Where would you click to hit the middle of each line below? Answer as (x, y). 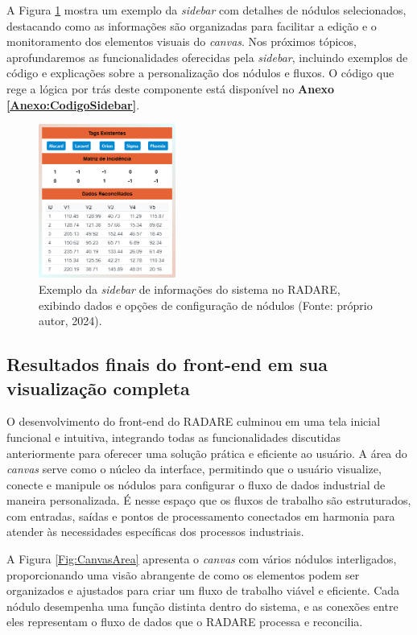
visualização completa (98, 388)
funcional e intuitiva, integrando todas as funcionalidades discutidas (174, 437)
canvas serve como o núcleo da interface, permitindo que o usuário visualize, (194, 469)
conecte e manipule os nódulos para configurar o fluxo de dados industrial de (196, 484)
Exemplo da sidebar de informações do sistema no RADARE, (190, 289)
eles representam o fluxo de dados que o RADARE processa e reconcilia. (185, 622)
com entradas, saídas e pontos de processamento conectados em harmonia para (201, 515)
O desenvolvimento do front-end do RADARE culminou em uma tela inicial (194, 421)
